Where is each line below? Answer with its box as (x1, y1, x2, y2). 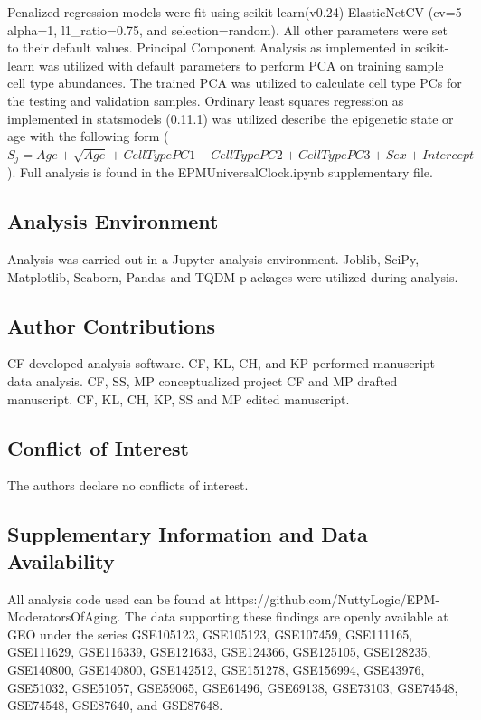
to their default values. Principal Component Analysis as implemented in (7, 38, 411, 57)
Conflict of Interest (7, 433, 190, 461)
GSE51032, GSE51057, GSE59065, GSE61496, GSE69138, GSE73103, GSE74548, (7, 677, 458, 696)
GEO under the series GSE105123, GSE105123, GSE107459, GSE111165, (7, 624, 413, 643)
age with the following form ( (7, 127, 169, 146)
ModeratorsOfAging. (7, 607, 121, 626)
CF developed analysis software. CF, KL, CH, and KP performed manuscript (7, 354, 435, 373)
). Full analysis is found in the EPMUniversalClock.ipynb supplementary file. (7, 163, 433, 182)
